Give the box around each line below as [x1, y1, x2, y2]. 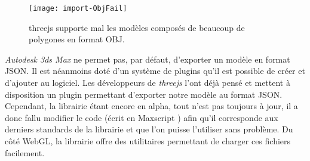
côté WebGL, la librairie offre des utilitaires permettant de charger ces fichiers [5, 135, 291, 147]
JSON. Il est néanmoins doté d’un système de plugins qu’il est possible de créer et [5, 64, 305, 77]
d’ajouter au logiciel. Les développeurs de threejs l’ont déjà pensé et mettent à [5, 76, 290, 89]
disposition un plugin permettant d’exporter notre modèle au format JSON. [5, 88, 283, 100]
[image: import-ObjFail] [29, 4, 127, 13]
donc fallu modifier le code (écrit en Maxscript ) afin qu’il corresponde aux [5, 111, 278, 123]
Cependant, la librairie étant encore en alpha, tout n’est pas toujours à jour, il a [5, 100, 298, 112]
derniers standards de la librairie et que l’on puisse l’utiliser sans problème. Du [5, 123, 293, 135]
